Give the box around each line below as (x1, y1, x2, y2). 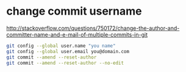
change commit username (6, 4, 142, 18)
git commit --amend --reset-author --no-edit (6, 60, 124, 66)
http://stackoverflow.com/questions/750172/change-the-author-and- (6, 24, 180, 32)
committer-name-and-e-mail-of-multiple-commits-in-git (6, 31, 148, 38)
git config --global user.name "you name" (6, 43, 116, 49)
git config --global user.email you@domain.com (6, 48, 130, 54)
